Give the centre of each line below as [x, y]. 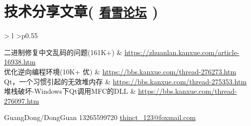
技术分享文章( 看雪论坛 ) [81, 11]
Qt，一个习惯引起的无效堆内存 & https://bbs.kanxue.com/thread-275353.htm [125, 81]
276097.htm [22, 100]
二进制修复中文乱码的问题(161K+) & [63, 52]
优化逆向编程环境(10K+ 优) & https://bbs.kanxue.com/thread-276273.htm [120, 72]
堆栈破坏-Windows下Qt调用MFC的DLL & [70, 91]
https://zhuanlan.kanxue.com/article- [182, 52]
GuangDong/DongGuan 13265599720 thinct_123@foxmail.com [100, 117]
